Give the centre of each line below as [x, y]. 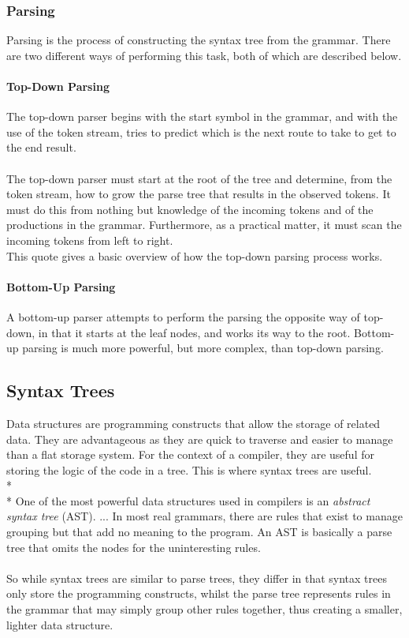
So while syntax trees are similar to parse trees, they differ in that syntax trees [197, 578]
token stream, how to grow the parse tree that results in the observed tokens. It [199, 194]
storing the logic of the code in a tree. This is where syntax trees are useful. [189, 469]
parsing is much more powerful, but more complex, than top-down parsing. [203, 348]
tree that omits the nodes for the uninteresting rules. [134, 547]
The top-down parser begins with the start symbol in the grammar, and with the [202, 116]
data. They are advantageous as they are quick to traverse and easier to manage [200, 439]
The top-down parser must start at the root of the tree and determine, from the [199, 178]
